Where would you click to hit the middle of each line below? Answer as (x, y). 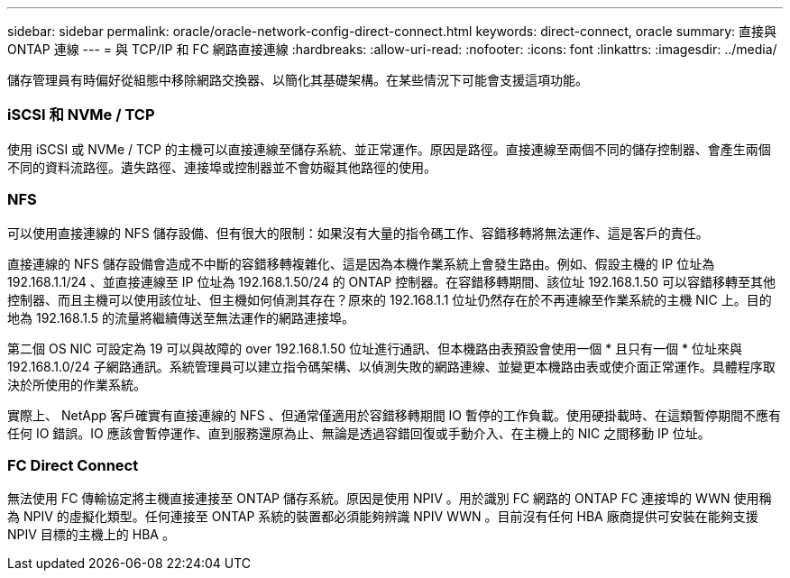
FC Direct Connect (73, 465)
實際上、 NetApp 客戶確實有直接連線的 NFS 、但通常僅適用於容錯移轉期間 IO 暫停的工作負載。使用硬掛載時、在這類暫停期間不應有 (394, 415)
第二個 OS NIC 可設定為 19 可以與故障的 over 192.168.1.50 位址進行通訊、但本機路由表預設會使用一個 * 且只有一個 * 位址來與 (375, 348)
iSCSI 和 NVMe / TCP (81, 115)
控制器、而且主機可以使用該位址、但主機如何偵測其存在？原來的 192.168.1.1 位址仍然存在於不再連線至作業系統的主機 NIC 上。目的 (390, 299)
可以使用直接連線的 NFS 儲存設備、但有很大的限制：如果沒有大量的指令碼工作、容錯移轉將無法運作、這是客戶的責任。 (358, 233)
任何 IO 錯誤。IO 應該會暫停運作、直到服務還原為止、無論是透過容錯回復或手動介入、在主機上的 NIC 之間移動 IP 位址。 (359, 433)
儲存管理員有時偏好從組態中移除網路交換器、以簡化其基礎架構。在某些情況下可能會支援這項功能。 (298, 80)
